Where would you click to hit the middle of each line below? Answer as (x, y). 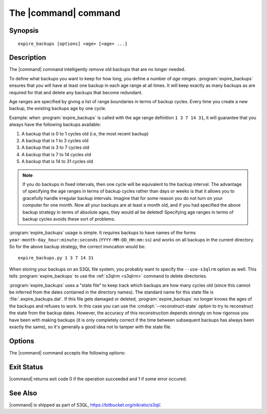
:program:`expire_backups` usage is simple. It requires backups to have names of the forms (103, 233)
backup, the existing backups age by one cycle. (58, 109)
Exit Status (26, 367)
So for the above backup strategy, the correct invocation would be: (77, 247)
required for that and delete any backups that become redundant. (76, 92)
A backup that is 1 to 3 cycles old (55, 140)
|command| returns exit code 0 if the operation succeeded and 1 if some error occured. (98, 379)
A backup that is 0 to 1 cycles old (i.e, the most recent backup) (85, 133)
